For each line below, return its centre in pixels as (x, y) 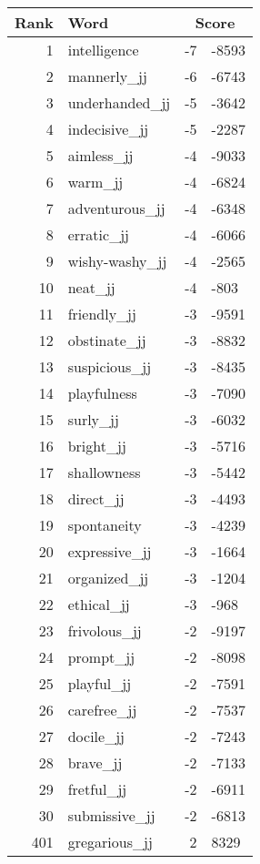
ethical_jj (99, 604)
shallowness (104, 472)
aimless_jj (100, 155)
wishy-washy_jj (117, 261)
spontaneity (105, 525)
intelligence (103, 50)
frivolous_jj (105, 630)
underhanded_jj (119, 102)
